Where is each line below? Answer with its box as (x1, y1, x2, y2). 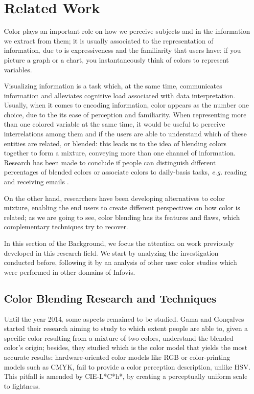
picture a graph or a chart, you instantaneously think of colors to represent (4, 54, 229, 65)
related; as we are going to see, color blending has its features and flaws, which (4, 212, 240, 222)
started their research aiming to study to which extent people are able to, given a (4, 323, 248, 333)
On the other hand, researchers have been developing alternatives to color (4, 193, 225, 203)
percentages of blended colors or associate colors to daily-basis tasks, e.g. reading (4, 167, 247, 177)
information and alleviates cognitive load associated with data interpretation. (4, 90, 235, 100)
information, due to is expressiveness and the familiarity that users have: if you (4, 45, 241, 55)
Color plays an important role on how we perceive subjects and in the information (4, 26, 250, 36)
